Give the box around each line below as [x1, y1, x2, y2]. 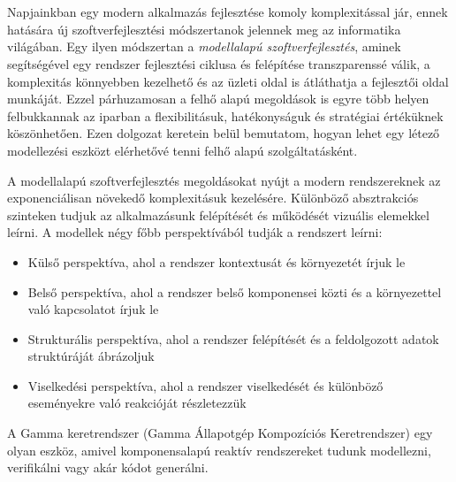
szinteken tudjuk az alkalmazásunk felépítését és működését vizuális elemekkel [7, 205, 429, 224]
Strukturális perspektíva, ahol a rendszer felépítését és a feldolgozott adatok [27, 329, 439, 348]
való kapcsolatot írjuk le [27, 300, 159, 318]
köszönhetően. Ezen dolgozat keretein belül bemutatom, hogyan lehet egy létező [7, 124, 440, 142]
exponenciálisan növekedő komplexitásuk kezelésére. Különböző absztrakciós [7, 188, 419, 207]
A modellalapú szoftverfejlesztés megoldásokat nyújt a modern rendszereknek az [7, 171, 441, 189]
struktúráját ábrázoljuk [27, 347, 155, 365]
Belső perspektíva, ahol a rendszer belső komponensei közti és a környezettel [27, 282, 442, 301]
